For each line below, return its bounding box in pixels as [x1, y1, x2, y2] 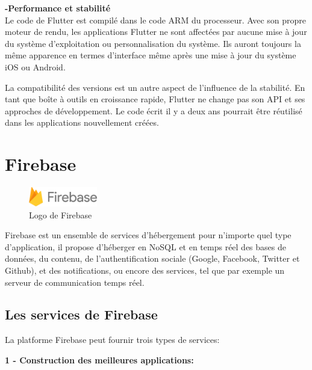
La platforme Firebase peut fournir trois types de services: [5, 333, 220, 346]
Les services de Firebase [5, 305, 158, 324]
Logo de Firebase [29, 208, 92, 221]
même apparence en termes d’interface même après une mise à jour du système [5, 49, 296, 61]
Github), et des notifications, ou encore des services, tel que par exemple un [5, 264, 285, 276]
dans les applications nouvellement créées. [5, 116, 159, 129]
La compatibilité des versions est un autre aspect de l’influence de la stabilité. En [5, 81, 305, 93]
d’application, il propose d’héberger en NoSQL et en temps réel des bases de [5, 240, 286, 253]
